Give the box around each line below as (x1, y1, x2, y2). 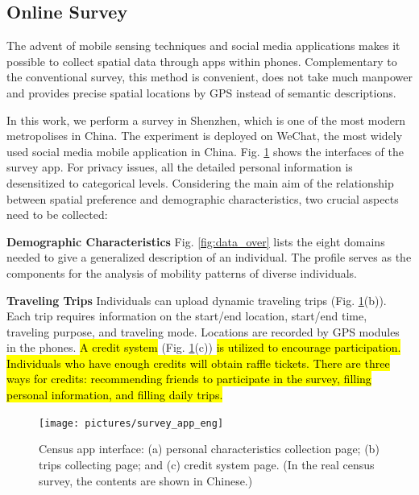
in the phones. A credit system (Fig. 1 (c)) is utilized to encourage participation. (6, 339, 401, 356)
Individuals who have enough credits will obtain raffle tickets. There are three (6, 354, 390, 371)
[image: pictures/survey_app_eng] (39, 417, 224, 429)
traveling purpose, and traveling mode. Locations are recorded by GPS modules (6, 323, 400, 340)
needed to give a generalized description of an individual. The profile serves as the (6, 249, 412, 266)
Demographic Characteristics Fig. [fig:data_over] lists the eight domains (6, 233, 385, 250)
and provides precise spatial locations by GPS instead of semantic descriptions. (6, 84, 396, 101)
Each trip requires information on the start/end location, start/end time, (6, 307, 367, 324)
